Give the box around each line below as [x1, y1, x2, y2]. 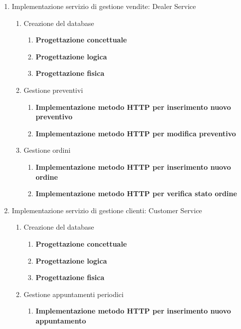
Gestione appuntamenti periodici [23, 289, 124, 299]
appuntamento [35, 315, 86, 326]
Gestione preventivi [23, 84, 83, 95]
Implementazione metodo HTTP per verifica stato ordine [35, 188, 237, 199]
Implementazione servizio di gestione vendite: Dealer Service [11, 1, 196, 11]
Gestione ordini [23, 145, 71, 155]
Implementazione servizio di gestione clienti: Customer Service [11, 205, 202, 215]
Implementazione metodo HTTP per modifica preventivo [35, 128, 236, 138]
